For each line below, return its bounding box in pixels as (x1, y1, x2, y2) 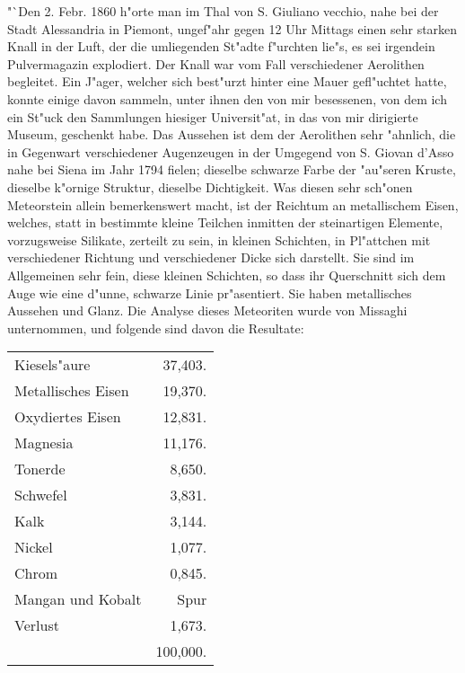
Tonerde (14, 458, 66, 480)
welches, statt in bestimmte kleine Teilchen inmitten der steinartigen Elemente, (7, 213, 443, 232)
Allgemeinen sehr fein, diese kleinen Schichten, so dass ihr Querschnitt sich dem (7, 265, 446, 284)
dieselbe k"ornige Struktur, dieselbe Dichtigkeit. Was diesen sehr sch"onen (7, 177, 413, 196)
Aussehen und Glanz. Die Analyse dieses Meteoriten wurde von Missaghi (7, 301, 408, 320)
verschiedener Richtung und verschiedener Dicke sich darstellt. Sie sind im (7, 248, 415, 267)
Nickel (14, 536, 53, 558)
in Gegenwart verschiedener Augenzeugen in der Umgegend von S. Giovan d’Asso (7, 142, 454, 161)
